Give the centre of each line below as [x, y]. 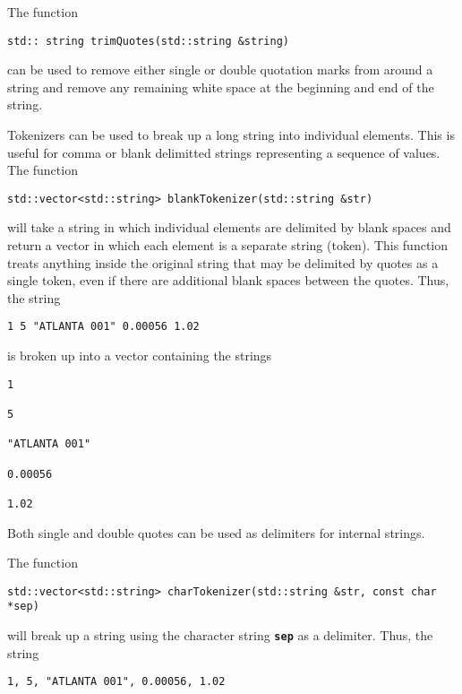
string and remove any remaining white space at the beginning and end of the [221, 87]
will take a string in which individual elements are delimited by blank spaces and [229, 227]
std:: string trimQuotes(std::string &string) [148, 41]
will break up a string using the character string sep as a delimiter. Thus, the [220, 635]
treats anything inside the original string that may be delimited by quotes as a [223, 262]
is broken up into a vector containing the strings [140, 356]
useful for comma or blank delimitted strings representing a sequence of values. [224, 152]
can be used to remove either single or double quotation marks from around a [220, 69]
